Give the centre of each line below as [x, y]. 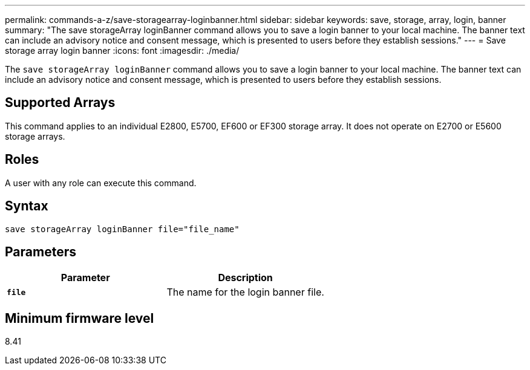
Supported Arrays [60, 103]
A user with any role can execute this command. [101, 183]
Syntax [27, 206]
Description [245, 278]
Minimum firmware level [80, 318]
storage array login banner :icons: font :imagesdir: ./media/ [122, 50]
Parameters [41, 252]
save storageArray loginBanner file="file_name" [122, 229]
